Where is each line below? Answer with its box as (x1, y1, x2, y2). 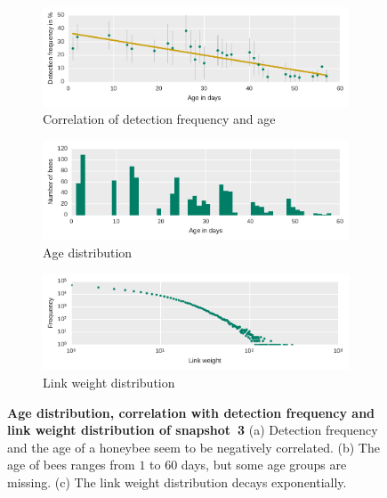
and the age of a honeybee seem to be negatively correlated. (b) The (7, 437, 380, 456)
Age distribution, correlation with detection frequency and (7, 403, 375, 421)
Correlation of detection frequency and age (43, 110, 276, 128)
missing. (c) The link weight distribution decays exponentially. (7, 472, 347, 491)
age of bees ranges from (7, 455, 135, 474)
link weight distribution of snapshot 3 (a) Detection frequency (7, 420, 378, 439)
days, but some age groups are (181, 455, 347, 474)
